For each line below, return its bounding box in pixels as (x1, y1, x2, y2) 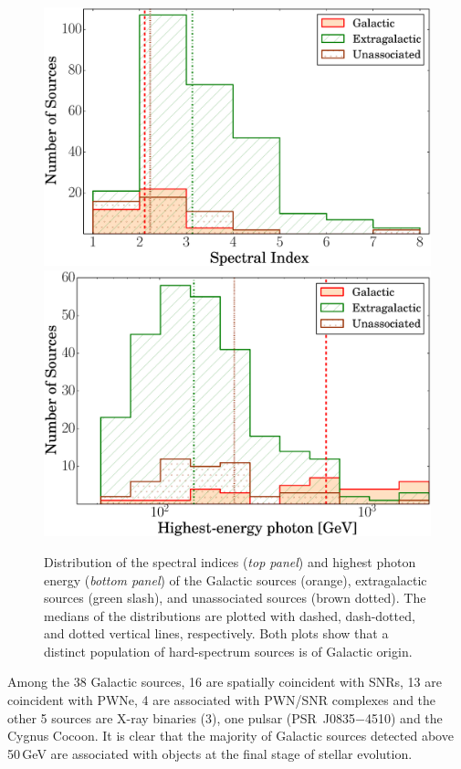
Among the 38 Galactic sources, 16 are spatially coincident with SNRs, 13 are (7, 672, 442, 691)
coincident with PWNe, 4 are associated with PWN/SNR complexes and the (7, 690, 436, 710)
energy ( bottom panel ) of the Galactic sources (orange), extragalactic (44, 570, 427, 589)
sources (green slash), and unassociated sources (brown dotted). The (44, 588, 426, 607)
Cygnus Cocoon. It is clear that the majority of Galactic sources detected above (7, 726, 454, 745)
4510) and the (364, 708, 443, 727)
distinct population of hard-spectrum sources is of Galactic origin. (44, 641, 413, 660)
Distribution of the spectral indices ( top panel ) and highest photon (44, 552, 416, 571)
